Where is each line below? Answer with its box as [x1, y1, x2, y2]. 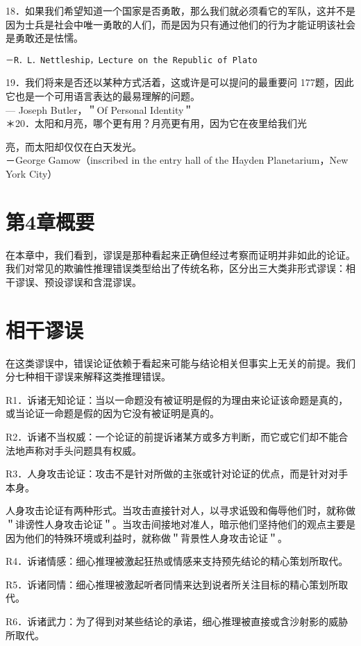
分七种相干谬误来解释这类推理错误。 [6, 369, 171, 384]
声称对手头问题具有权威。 [24, 443, 142, 457]
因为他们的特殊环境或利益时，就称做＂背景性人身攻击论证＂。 [6, 530, 287, 545]
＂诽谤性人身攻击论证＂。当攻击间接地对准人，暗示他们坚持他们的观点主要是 [6, 516, 355, 531]
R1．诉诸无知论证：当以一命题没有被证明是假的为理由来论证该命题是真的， [6, 392, 349, 407]
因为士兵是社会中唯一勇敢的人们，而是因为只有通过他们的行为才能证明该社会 [6, 17, 355, 31]
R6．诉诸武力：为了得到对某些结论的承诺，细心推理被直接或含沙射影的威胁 [6, 613, 349, 628]
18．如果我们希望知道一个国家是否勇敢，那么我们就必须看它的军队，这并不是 [6, 3, 355, 17]
